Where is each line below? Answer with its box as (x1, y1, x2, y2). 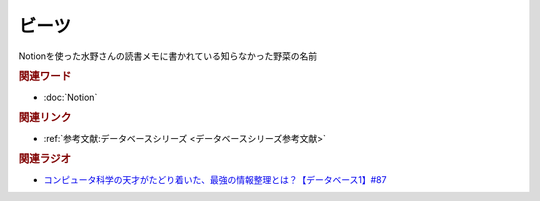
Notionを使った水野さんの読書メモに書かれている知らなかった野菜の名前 (18, 50, 318, 62)
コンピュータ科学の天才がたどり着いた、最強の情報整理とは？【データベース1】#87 (43, 173, 387, 185)
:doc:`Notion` (43, 91, 98, 103)
